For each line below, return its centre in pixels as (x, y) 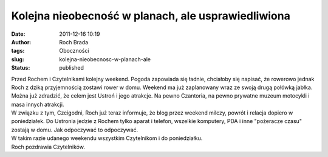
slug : (18, 59)
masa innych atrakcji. (38, 104)
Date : (18, 34)
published (72, 68)
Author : (21, 42)
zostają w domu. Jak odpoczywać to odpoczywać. (75, 130)
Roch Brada (74, 42)
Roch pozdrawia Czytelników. (48, 147)
